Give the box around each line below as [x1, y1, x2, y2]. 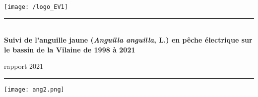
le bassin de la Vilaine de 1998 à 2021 [4, 44, 135, 54]
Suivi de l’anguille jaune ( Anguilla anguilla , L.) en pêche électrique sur [4, 35, 253, 45]
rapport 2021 [4, 61, 44, 71]
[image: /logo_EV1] [4, 3, 68, 10]
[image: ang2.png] [4, 86, 64, 94]
